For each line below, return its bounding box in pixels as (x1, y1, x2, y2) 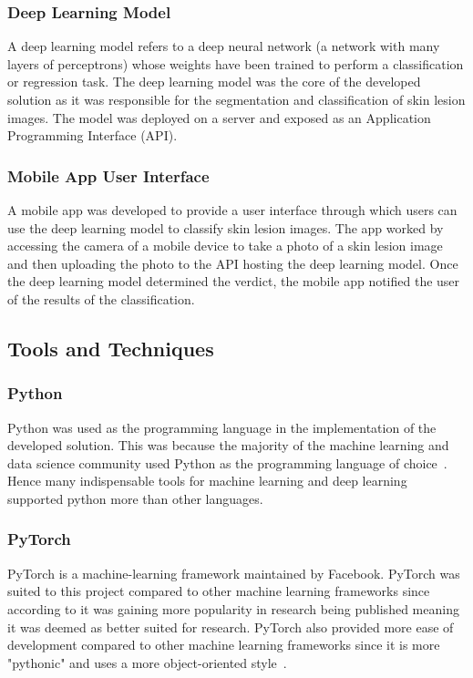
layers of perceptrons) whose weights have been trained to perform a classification (7, 54, 464, 73)
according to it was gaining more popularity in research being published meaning (7, 599, 459, 618)
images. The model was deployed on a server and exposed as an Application (7, 108, 431, 127)
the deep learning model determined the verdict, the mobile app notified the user (7, 272, 460, 291)
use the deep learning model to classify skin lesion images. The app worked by (7, 218, 444, 237)
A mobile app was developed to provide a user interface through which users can (7, 200, 458, 219)
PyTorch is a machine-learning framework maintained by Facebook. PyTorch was (7, 563, 460, 582)
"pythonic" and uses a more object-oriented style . (7, 652, 287, 672)
